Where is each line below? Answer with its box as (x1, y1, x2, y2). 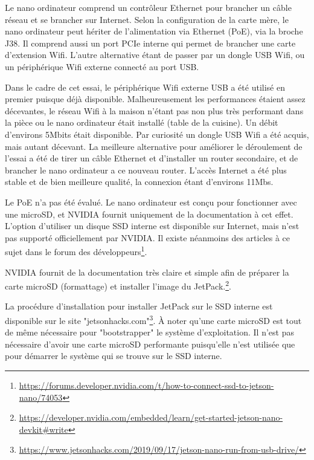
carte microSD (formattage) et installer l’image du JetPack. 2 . (5, 278, 231, 292)
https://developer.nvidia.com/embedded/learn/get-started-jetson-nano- (19, 411, 283, 424)
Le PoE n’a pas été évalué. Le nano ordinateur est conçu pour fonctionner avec (5, 195, 297, 208)
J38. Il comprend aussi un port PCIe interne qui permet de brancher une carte (5, 36, 296, 49)
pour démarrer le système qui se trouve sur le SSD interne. (5, 349, 222, 362)
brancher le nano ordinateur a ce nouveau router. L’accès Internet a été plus (5, 163, 287, 176)
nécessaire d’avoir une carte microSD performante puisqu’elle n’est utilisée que (5, 337, 295, 350)
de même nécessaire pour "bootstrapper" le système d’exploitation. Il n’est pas (5, 326, 294, 339)
